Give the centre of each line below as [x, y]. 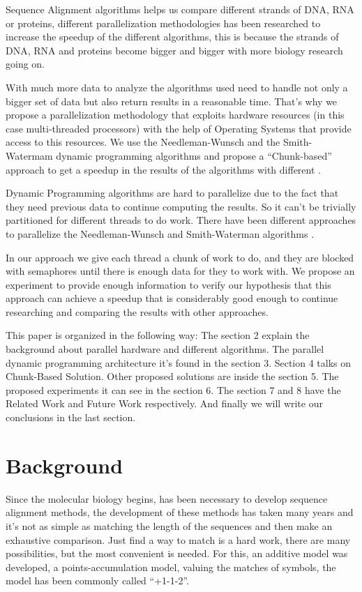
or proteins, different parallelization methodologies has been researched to [163, 23]
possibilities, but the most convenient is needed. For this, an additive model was [177, 553]
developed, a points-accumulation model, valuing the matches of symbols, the [171, 567]
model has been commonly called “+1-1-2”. [97, 580]
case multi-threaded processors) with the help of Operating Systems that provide [179, 128]
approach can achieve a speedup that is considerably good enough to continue [172, 298]
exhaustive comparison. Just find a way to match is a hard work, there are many [178, 539]
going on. [25, 64]
